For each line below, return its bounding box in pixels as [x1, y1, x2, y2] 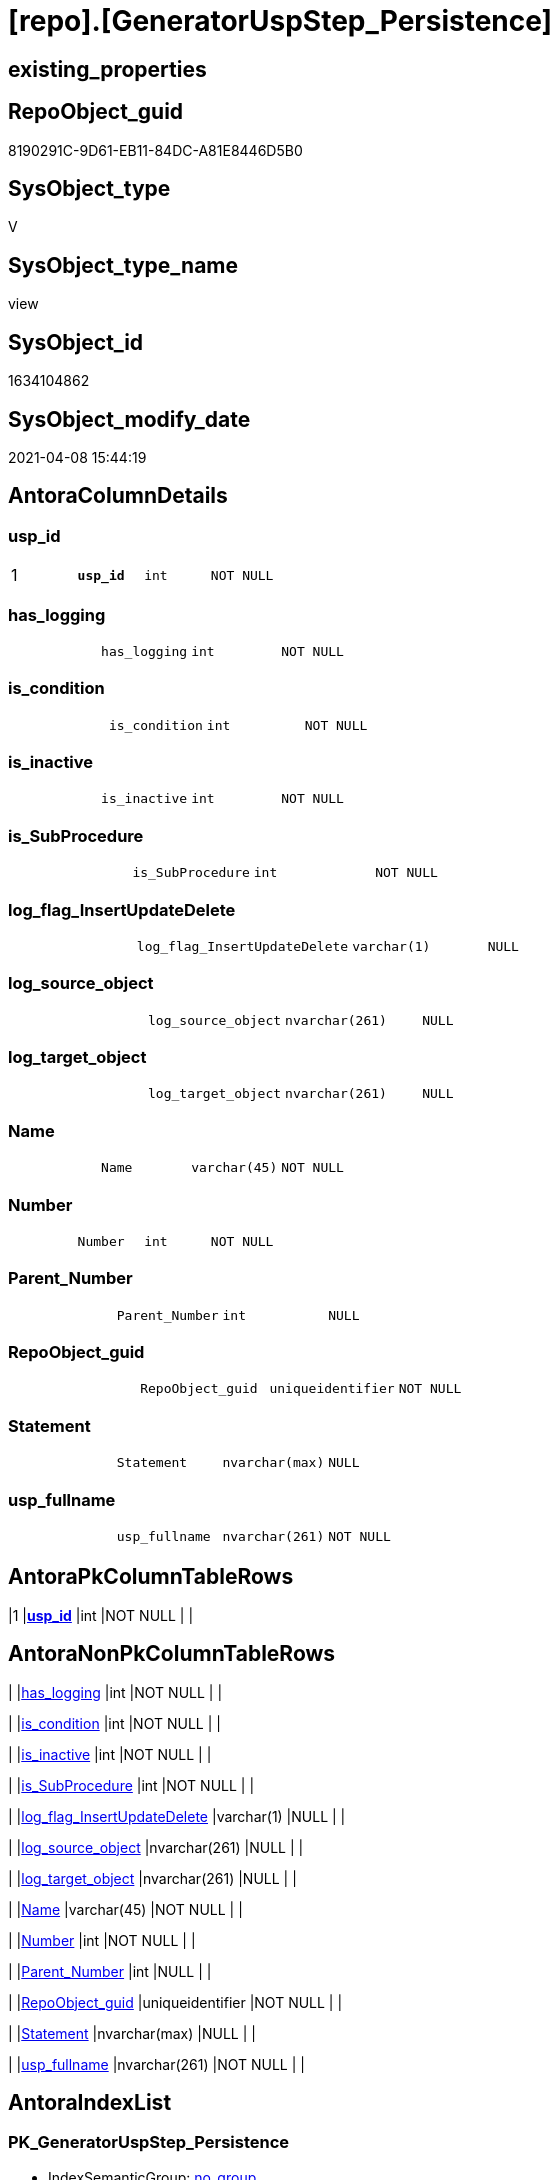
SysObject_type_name [8, 252, 239, 278]
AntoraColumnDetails [8, 483, 228, 509]
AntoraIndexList [8, 2090, 172, 2116]
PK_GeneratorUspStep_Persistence [8, 2132, 290, 2153]
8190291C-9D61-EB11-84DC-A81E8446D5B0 [8, 141, 303, 159]
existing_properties [8, 56, 207, 82]
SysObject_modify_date [8, 406, 251, 432]
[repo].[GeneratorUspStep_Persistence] [8, 4, 553, 38]
